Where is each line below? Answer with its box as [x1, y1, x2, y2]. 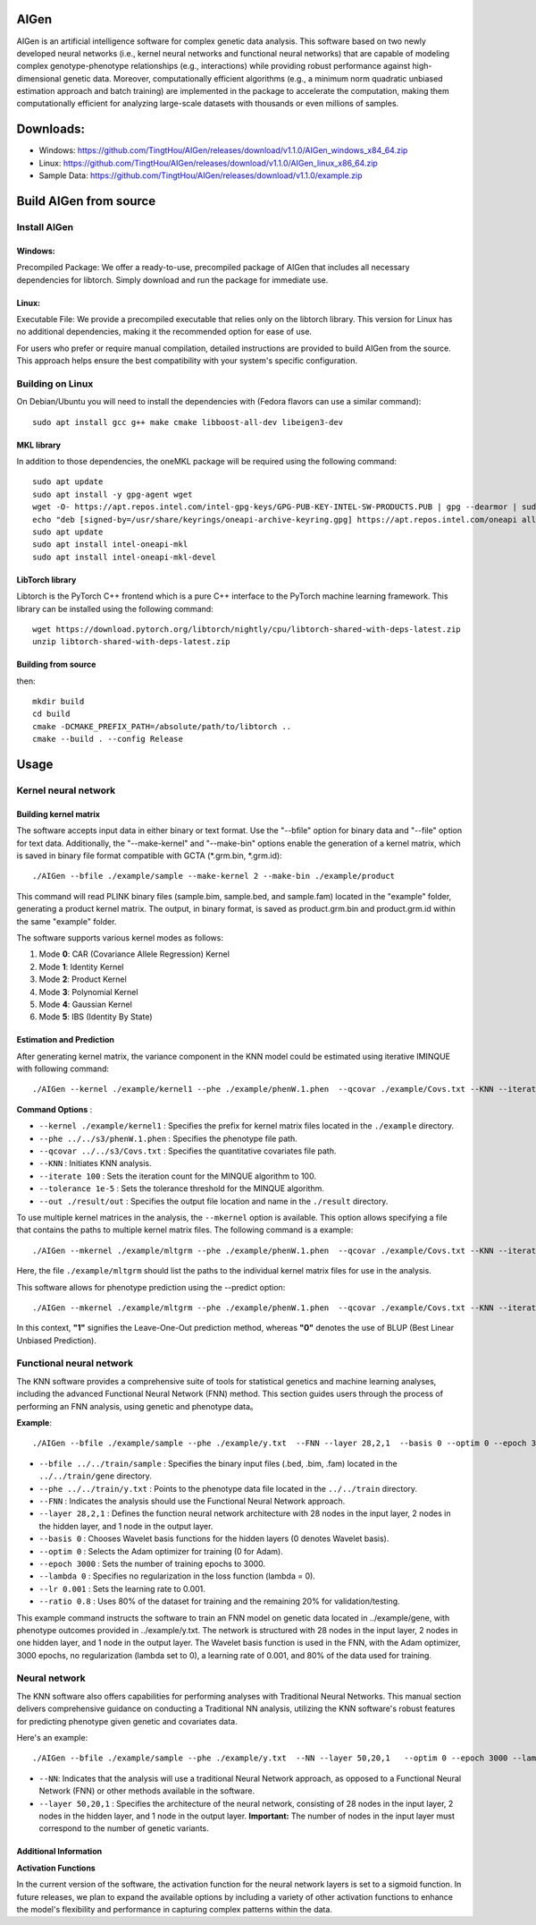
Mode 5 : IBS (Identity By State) [38, 1011, 153, 1022]
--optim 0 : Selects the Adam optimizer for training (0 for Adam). [38, 1546, 283, 1556]
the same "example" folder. [16, 916, 117, 926]
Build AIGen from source [16, 193, 156, 209]
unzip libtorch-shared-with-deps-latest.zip [32, 636, 231, 647]
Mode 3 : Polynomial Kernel [38, 986, 138, 997]
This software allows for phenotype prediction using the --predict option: [16, 1282, 286, 1292]
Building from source [16, 659, 96, 670]
